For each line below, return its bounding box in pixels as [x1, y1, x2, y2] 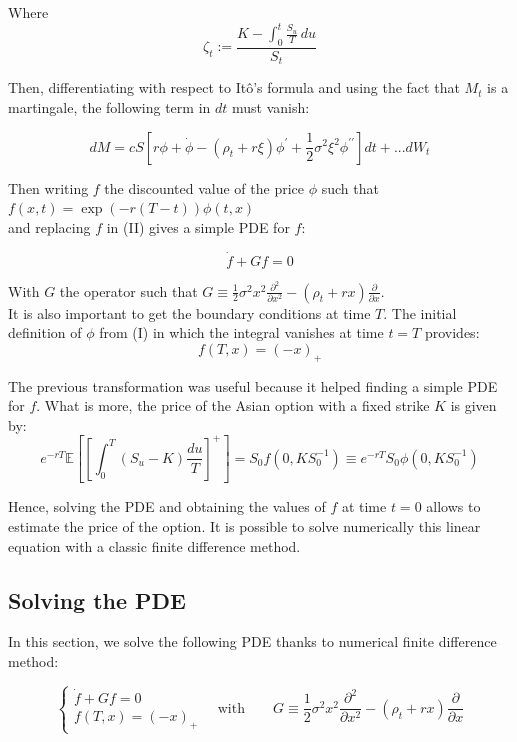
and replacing [8, 216, 91, 237]
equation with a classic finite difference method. [8, 535, 301, 556]
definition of [8, 322, 82, 343]
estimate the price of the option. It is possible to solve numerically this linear [8, 516, 481, 536]
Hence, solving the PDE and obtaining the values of [8, 496, 326, 517]
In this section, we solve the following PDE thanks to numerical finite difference [8, 631, 497, 652]
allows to [426, 496, 481, 517]
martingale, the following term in [8, 96, 211, 117]
